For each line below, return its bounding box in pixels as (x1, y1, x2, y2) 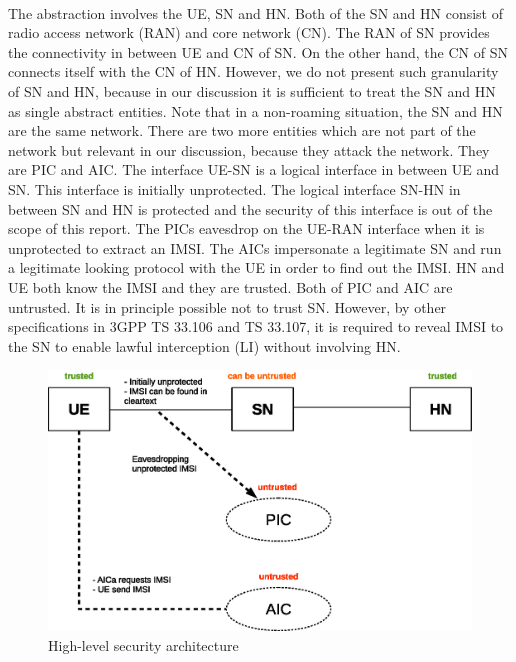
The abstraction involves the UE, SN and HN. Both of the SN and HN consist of (8, 2, 504, 23)
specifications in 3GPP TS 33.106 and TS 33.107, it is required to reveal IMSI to (8, 316, 504, 337)
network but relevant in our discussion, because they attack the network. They (8, 139, 490, 160)
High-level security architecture (48, 634, 239, 655)
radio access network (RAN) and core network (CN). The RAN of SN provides (8, 22, 490, 43)
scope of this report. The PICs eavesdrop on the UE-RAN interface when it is (8, 218, 485, 239)
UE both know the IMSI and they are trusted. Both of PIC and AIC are (8, 276, 453, 297)
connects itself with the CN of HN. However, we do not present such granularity (8, 61, 499, 82)
